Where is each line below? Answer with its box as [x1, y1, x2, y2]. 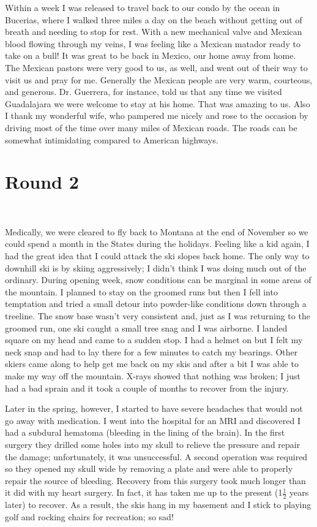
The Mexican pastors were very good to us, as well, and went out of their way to [5, 61, 308, 74]
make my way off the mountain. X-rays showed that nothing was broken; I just [5, 369, 300, 382]
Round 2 [5, 169, 79, 194]
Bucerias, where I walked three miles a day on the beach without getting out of [5, 13, 302, 26]
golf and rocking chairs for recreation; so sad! [5, 510, 174, 523]
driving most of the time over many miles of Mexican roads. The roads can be [5, 121, 297, 134]
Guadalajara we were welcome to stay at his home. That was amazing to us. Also [5, 97, 310, 110]
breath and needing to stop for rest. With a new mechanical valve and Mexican [5, 25, 302, 38]
